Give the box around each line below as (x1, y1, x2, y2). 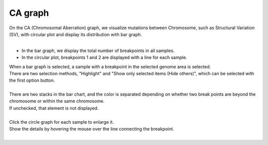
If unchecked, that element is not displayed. (9, 105, 99, 111)
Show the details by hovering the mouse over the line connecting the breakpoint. (9, 126, 175, 132)
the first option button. (9, 77, 55, 84)
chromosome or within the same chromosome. (9, 98, 105, 104)
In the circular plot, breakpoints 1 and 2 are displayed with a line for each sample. (21, 54, 187, 60)
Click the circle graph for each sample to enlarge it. (9, 119, 114, 125)
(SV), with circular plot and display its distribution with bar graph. (9, 31, 142, 37)
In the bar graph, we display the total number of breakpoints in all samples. (21, 48, 175, 53)
